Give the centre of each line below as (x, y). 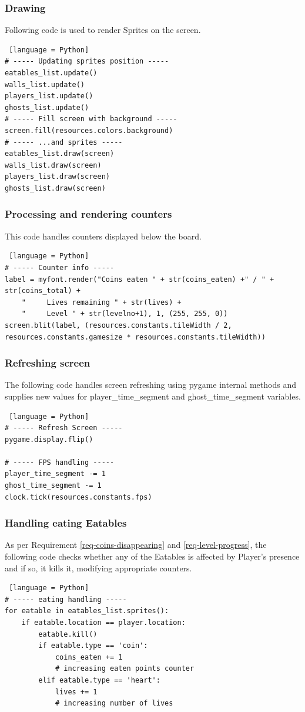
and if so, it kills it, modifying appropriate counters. (98, 568)
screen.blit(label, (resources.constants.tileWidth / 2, (118, 325)
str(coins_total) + (43, 291)
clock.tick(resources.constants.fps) (78, 497)
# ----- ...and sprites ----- (64, 142)
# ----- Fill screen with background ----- (91, 119)
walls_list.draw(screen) (53, 165)
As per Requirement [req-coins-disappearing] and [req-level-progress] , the (136, 545)
